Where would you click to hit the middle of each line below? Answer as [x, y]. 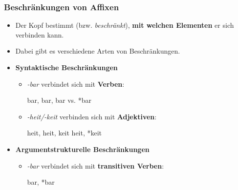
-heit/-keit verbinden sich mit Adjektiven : [92, 116]
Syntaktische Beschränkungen [66, 67]
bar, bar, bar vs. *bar [59, 100]
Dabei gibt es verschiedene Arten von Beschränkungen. [98, 51]
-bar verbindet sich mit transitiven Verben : [96, 165]
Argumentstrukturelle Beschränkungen [82, 149]
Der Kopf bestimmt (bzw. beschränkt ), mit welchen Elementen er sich [125, 25]
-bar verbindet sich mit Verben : [76, 84]
